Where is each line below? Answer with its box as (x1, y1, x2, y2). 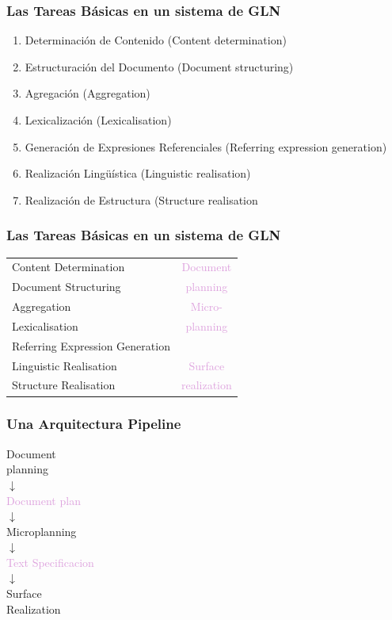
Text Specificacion (6, 553, 94, 570)
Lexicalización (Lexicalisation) (25, 112, 172, 128)
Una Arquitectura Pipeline (6, 414, 181, 434)
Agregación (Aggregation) (25, 85, 150, 101)
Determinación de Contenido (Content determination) (25, 32, 287, 48)
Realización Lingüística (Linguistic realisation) (25, 165, 251, 182)
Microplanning (6, 522, 77, 539)
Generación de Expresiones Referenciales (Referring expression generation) (25, 138, 387, 155)
